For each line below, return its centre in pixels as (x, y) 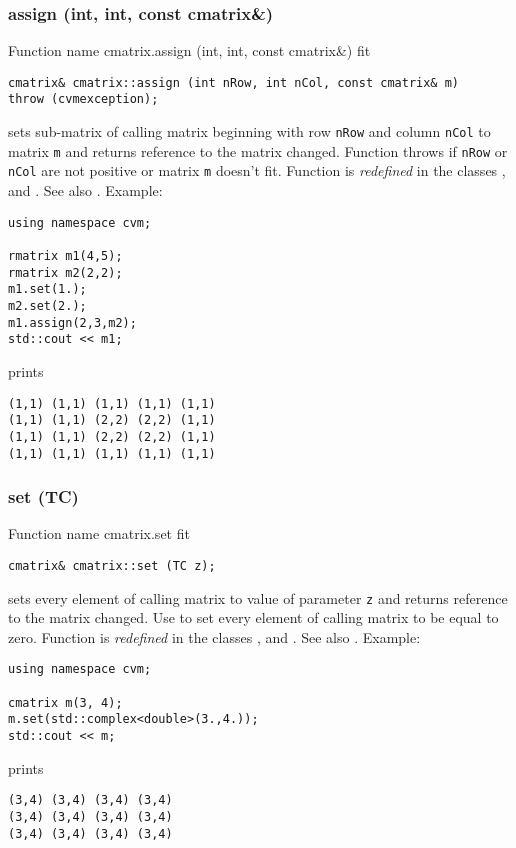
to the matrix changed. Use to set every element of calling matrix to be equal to (253, 617)
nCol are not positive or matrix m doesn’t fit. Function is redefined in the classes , (257, 170)
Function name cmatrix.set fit (99, 533)
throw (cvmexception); (83, 99)
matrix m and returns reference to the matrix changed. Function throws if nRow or (258, 150)
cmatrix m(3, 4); (65, 702)
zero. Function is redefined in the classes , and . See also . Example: (214, 636)
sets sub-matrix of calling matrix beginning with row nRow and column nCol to (249, 131)
